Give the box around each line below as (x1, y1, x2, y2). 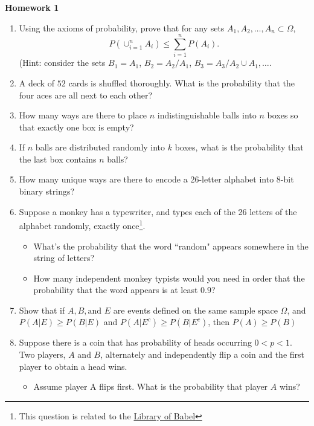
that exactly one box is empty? (19, 120, 134, 133)
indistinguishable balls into (157, 109, 257, 121)
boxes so (267, 109, 298, 121)
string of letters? (33, 251, 95, 264)
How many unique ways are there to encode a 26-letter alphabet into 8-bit (19, 173, 294, 186)
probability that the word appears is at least (33, 283, 198, 296)
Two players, (19, 348, 66, 361)
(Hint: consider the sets (19, 56, 106, 69)
